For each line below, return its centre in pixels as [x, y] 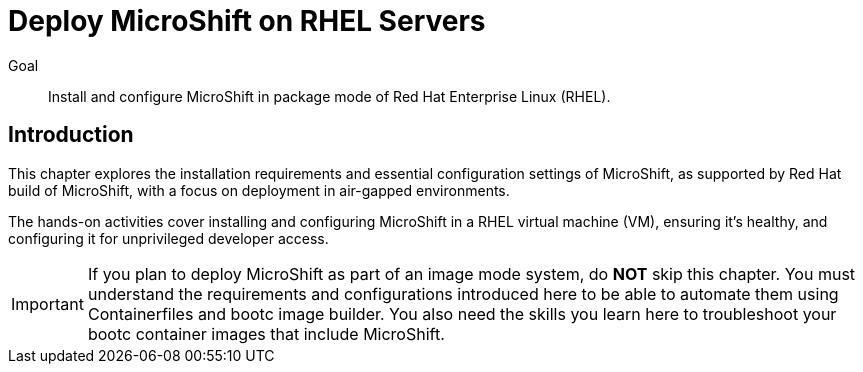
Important [47, 303]
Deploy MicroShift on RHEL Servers [247, 21]
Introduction [71, 135]
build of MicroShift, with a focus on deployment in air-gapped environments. [259, 190]
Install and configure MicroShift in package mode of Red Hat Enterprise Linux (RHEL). [329, 96]
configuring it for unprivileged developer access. [168, 238]
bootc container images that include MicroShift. [266, 333]
